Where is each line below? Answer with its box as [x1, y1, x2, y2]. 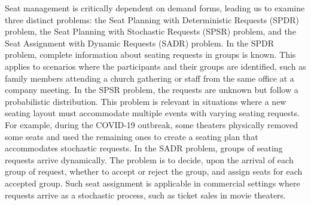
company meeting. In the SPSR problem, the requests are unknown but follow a [5, 83, 298, 96]
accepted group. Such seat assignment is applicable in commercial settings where [5, 176, 300, 189]
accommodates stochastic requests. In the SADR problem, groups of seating [5, 142, 283, 154]
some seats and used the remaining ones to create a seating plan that [5, 130, 258, 142]
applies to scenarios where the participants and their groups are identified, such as [5, 60, 306, 72]
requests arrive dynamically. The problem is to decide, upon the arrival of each [5, 153, 294, 166]
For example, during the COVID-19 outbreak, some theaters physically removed [5, 118, 298, 131]
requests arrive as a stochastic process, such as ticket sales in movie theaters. [5, 188, 286, 201]
